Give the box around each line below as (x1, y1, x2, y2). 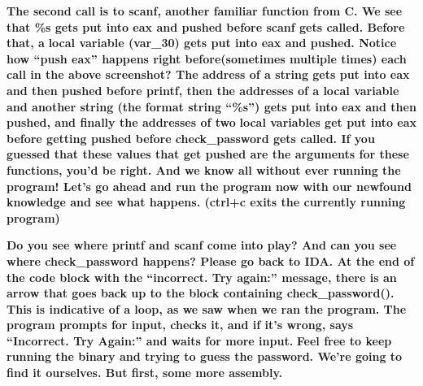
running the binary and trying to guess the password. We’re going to (7, 348, 403, 365)
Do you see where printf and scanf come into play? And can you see (7, 236, 397, 254)
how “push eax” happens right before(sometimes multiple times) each (7, 50, 407, 67)
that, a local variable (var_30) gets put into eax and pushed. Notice (7, 34, 397, 51)
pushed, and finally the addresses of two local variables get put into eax (7, 114, 417, 131)
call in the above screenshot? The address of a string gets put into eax (7, 66, 410, 83)
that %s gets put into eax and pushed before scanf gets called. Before (7, 18, 405, 35)
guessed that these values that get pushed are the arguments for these (7, 145, 409, 163)
